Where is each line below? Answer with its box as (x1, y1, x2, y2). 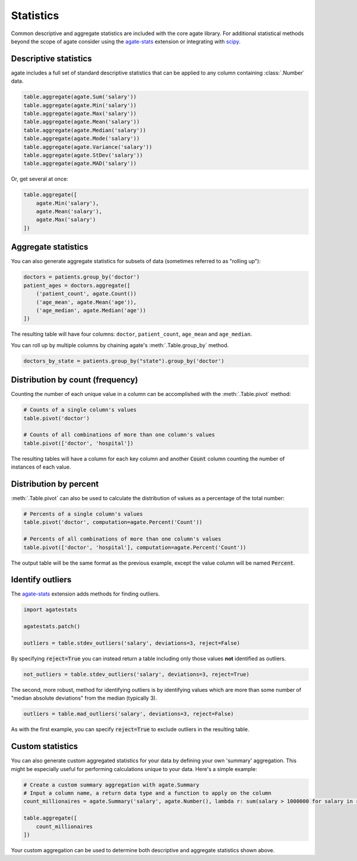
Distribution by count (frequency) (11, 375, 139, 385)
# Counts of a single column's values (23, 407, 137, 413)
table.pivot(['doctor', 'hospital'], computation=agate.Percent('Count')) (23, 544, 247, 551)
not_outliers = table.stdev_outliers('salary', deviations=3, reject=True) (23, 670, 250, 678)
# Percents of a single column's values (23, 510, 143, 517)
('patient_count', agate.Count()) (36, 291, 137, 297)
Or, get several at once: (11, 176, 68, 183)
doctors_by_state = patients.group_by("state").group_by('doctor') (23, 357, 225, 364)
